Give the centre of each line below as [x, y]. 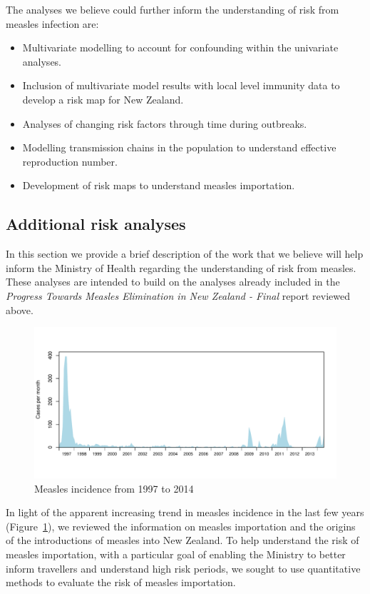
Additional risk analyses [96, 224]
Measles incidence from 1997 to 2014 [114, 488]
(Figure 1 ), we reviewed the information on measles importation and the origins [181, 526]
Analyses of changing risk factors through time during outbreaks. [165, 123]
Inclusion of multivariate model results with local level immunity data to [181, 85]
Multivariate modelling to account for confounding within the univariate [180, 47]
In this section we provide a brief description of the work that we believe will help [185, 254]
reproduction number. [70, 161]
